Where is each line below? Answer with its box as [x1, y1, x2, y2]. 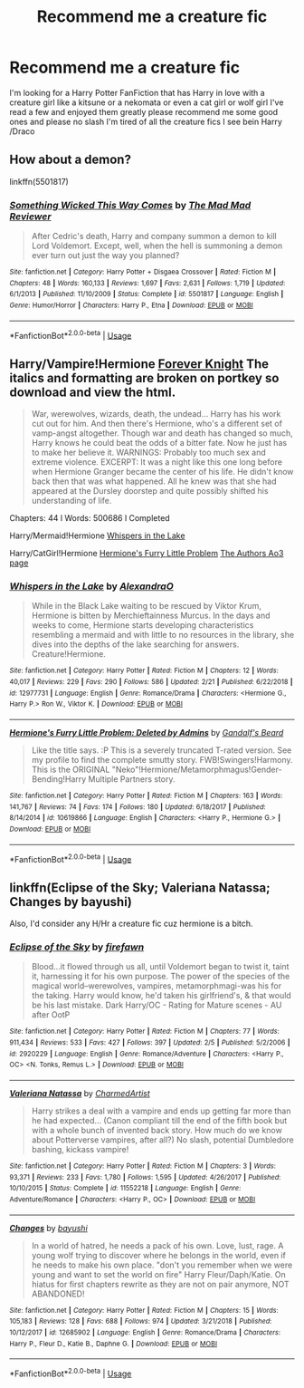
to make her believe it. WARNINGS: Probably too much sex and [31, 447, 267, 458]
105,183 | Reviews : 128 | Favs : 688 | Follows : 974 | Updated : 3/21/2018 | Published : [9, 1316, 272, 1326]
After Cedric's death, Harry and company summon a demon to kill [31, 231, 278, 242]
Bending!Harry [31, 774, 87, 785]
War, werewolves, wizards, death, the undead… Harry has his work [31, 409, 281, 419]
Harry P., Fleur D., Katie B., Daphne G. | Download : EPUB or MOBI [9, 1339, 218, 1348]
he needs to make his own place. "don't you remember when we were [31, 1259, 293, 1270]
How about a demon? [9, 152, 131, 168]
